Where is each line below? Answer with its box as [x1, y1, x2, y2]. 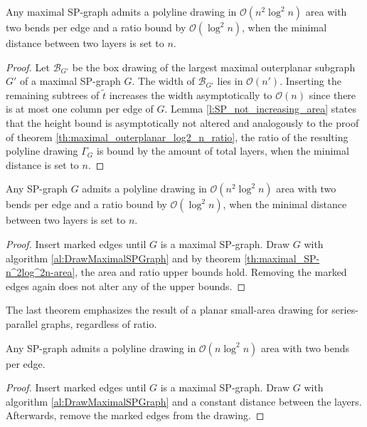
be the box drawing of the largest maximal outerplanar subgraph [72, 59, 356, 74]
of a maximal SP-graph [20, 73, 121, 88]
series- [331, 302, 358, 317]
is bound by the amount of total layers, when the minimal [97, 143, 349, 158]
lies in [217, 73, 243, 88]
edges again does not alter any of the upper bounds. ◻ [6, 278, 246, 293]
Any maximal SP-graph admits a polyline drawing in [6, 4, 237, 19]
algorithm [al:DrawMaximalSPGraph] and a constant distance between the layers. [6, 393, 362, 408]
